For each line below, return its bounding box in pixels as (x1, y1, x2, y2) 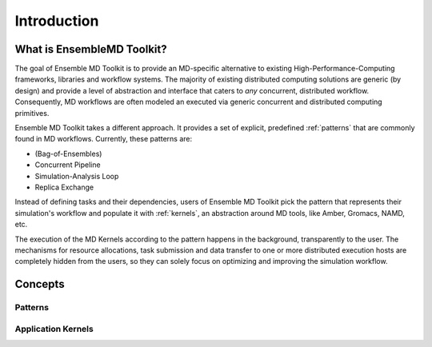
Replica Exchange (34, 182, 94, 192)
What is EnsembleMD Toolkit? (14, 42, 167, 56)
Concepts (14, 277, 65, 291)
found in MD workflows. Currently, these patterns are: (14, 134, 192, 144)
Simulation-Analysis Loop (34, 171, 119, 181)
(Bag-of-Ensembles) (34, 149, 102, 158)
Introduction (14, 12, 99, 30)
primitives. (14, 108, 50, 118)
